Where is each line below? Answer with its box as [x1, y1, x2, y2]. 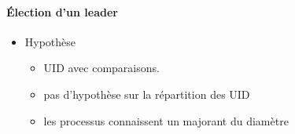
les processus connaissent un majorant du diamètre [43, 112, 289, 129]
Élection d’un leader [6, 3, 118, 20]
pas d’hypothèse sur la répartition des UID [43, 85, 250, 102]
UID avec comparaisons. [43, 60, 160, 76]
